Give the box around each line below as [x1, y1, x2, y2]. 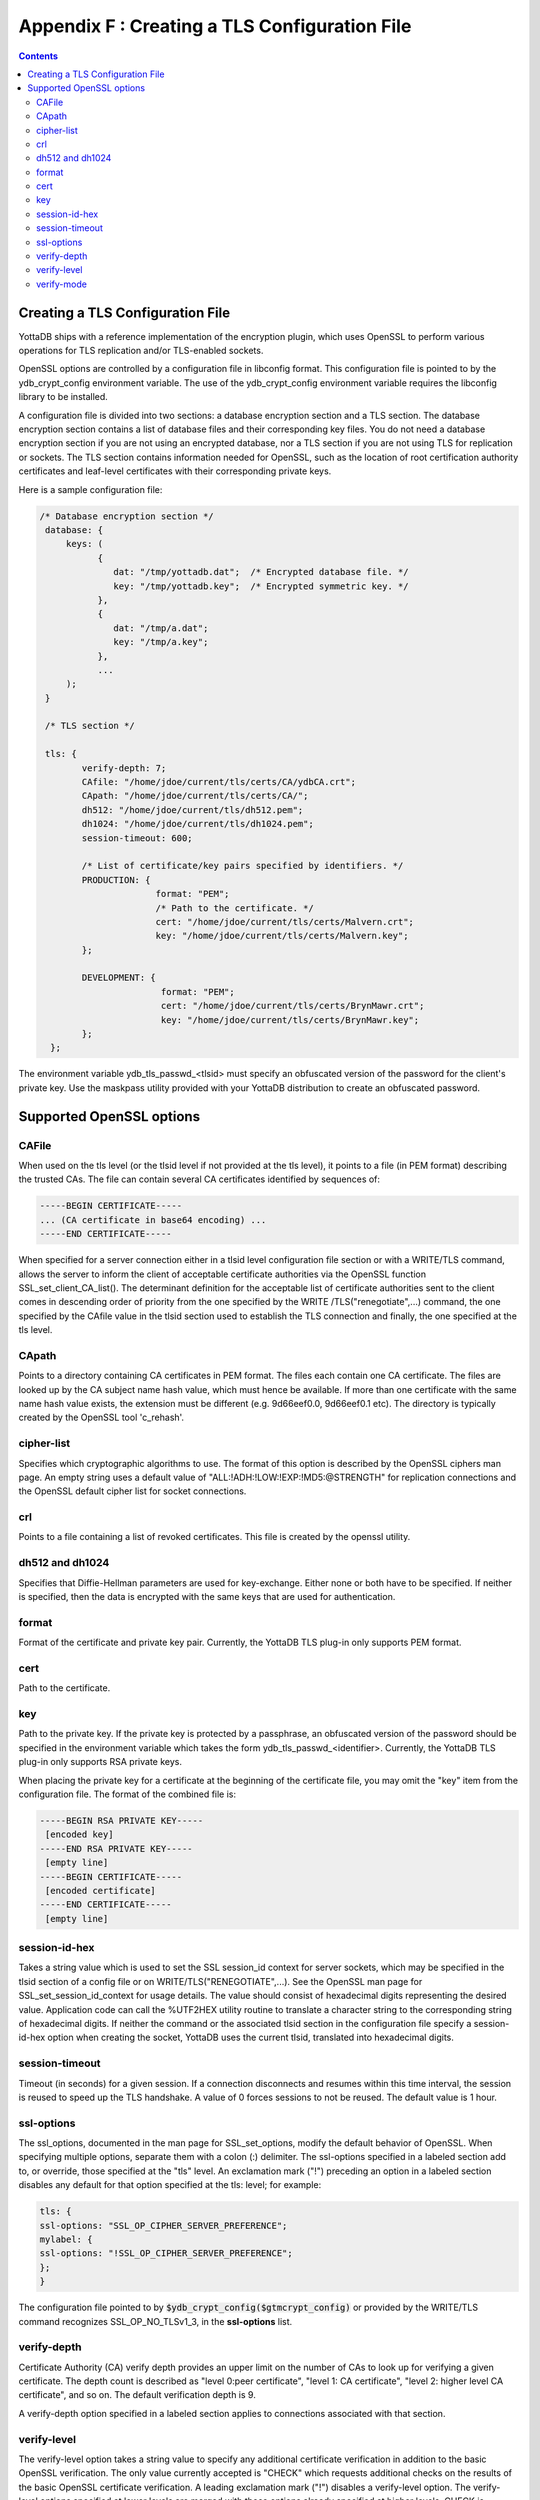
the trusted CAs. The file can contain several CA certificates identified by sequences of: [18, 1173, 380, 1185]
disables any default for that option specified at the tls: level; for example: [18, 2179, 322, 2191]
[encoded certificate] [45, 1885, 157, 1896]
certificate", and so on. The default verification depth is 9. [18, 2389, 257, 2401]
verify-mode [36, 278, 87, 290]
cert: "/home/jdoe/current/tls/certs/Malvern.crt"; [155, 916, 415, 927]
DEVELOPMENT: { [81, 972, 157, 984]
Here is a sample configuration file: [18, 483, 163, 495]
